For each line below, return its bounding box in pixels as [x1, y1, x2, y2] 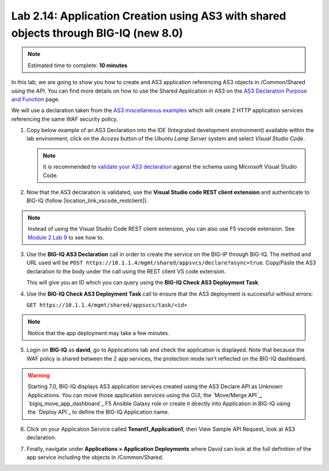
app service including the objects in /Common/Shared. [26, 454, 164, 461]
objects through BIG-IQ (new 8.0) [11, 26, 183, 40]
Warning [27, 372, 50, 379]
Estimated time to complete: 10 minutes [27, 62, 128, 69]
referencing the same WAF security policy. [11, 115, 118, 122]
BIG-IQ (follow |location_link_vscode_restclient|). [26, 197, 149, 204]
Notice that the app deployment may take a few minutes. [27, 329, 170, 336]
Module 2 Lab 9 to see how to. [27, 233, 104, 241]
